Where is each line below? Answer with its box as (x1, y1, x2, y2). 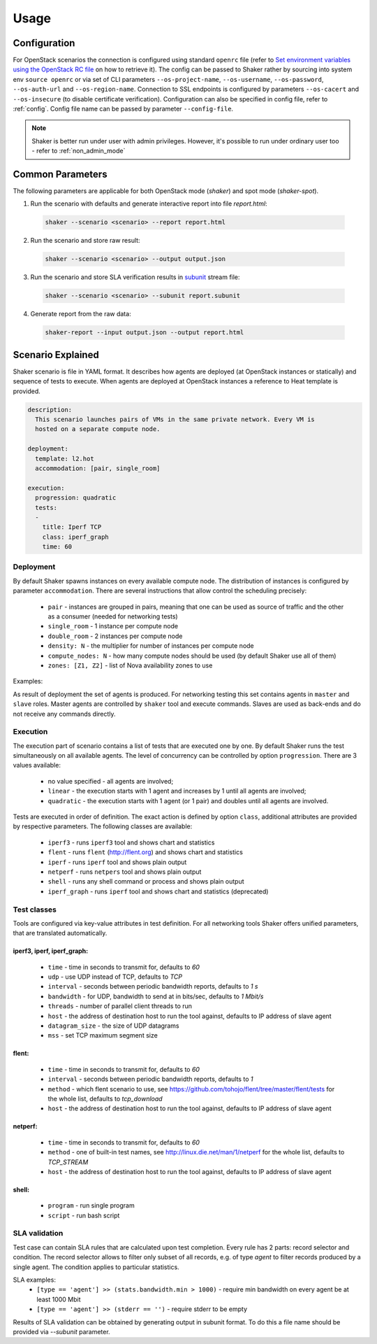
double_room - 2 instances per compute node (47, 632, 183, 640)
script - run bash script (47, 1211, 120, 1219)
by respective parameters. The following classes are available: (13, 822, 193, 830)
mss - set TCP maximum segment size (47, 1031, 158, 1040)
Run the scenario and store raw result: (30, 236, 140, 245)
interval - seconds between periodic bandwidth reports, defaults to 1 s (47, 982, 258, 991)
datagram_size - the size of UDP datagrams (47, 1021, 179, 1030)
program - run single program (47, 1201, 135, 1210)
